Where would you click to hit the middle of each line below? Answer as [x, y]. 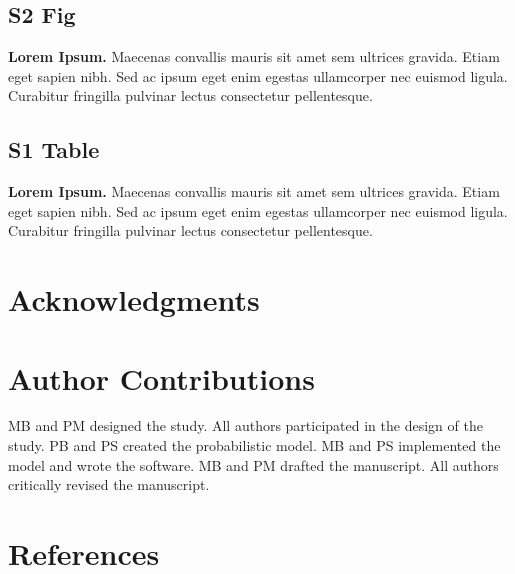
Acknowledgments [134, 299]
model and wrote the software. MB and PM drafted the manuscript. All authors [253, 464]
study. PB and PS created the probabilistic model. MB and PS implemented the [254, 445]
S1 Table [54, 149]
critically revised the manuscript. [109, 484]
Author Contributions [161, 377]
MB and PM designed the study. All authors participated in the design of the [245, 425]
